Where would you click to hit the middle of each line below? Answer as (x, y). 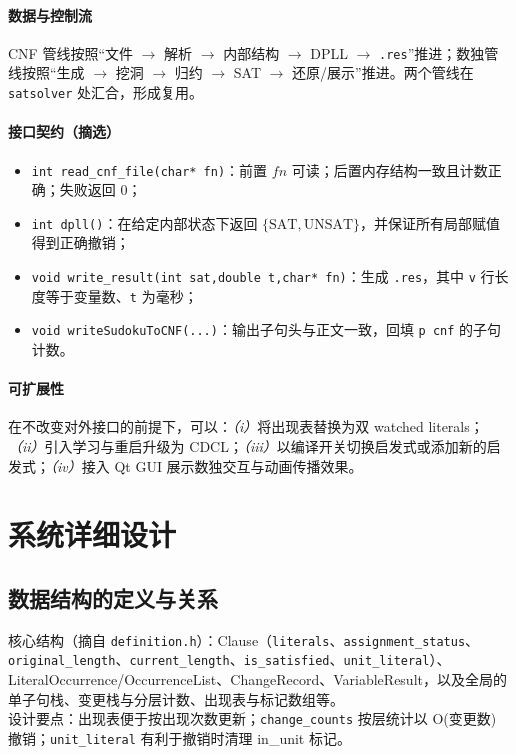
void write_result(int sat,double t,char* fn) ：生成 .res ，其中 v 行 (263, 276)
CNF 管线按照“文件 (71, 52)
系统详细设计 (92, 534)
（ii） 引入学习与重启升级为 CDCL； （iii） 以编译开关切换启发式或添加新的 (247, 445)
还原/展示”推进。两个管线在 (383, 72)
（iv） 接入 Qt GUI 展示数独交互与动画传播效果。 (206, 465)
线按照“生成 (46, 72)
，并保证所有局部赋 (423, 222)
